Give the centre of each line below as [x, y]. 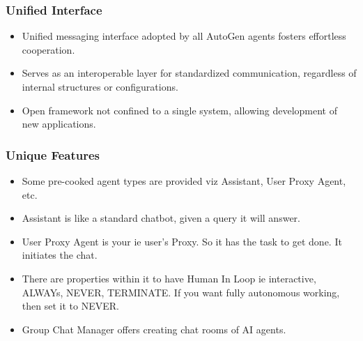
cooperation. [48, 49]
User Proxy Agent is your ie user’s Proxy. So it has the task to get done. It [182, 241]
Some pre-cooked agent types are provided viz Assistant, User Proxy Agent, [184, 181]
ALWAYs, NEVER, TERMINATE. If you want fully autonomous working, [181, 292]
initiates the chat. [60, 255]
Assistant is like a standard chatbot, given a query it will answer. [161, 218]
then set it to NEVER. [70, 306]
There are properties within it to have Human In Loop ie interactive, [169, 278]
